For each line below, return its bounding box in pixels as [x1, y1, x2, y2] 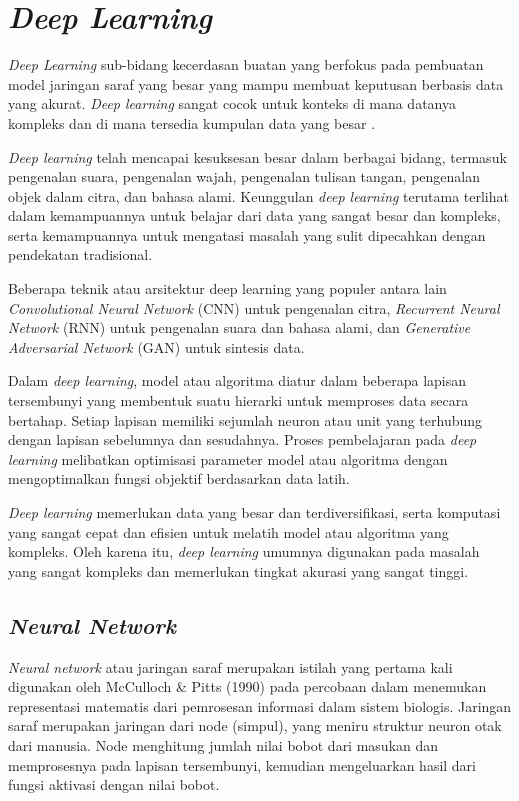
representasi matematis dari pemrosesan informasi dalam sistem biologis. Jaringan [8, 695, 512, 716]
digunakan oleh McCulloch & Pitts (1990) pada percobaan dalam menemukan [8, 676, 487, 697]
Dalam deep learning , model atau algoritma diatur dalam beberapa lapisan [8, 370, 467, 391]
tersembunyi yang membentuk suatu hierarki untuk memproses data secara [8, 390, 469, 411]
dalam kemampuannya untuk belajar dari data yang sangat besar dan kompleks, [8, 205, 501, 226]
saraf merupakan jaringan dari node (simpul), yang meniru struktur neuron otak [8, 715, 502, 736]
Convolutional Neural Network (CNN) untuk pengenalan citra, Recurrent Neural [8, 297, 500, 318]
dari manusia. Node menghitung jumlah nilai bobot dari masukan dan [8, 734, 439, 755]
